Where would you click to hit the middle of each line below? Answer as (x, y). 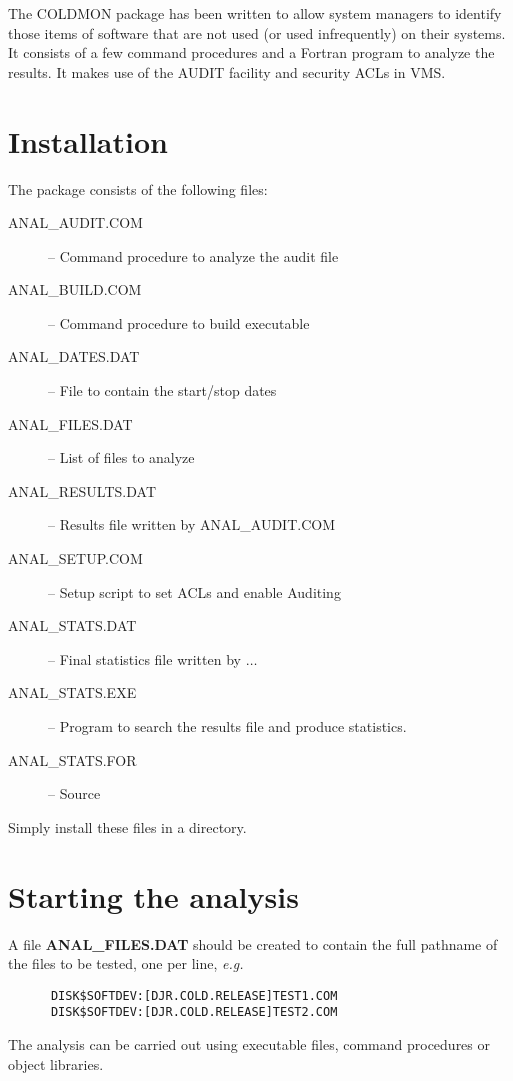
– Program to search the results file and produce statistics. (227, 726)
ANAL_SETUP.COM (75, 558)
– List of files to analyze (121, 457)
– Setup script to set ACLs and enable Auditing (194, 591)
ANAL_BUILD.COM (75, 289)
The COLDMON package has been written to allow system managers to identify (255, 13)
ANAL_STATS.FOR (72, 759)
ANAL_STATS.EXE (72, 692)
